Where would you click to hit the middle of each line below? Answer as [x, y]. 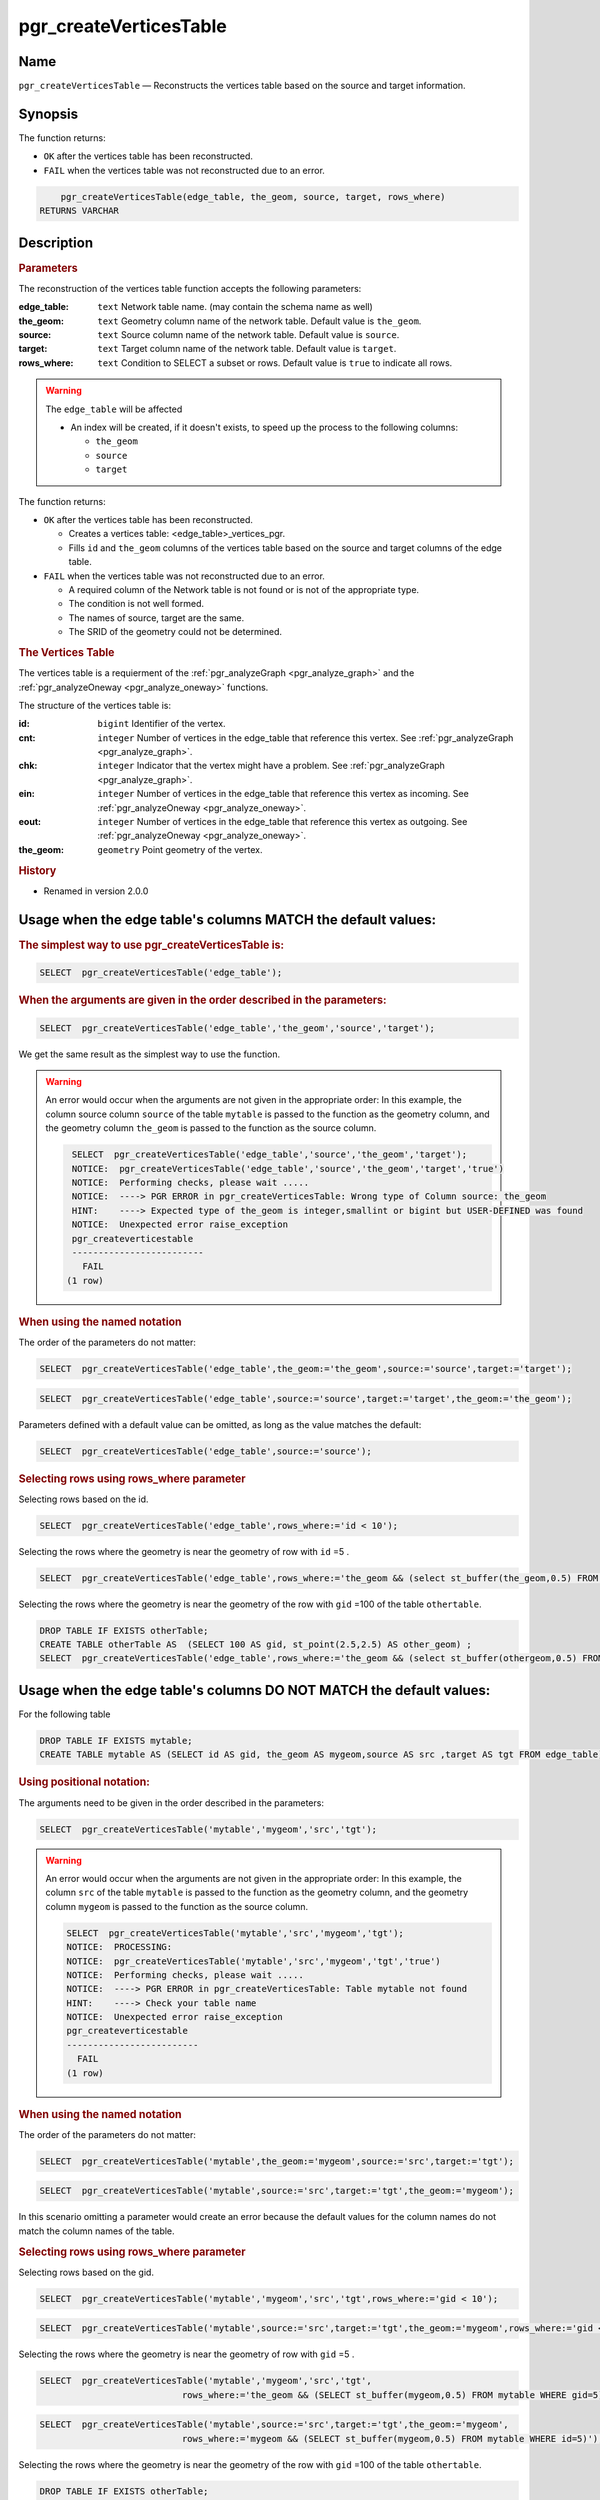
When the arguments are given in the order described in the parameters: [202, 1000]
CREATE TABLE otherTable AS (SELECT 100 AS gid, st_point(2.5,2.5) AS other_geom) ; [255, 1644]
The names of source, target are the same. [156, 617]
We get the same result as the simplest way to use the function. [149, 1054]
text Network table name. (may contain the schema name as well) [235, 307]
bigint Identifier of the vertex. [161, 724]
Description [56, 242]
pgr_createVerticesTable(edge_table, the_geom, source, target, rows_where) [253, 196]
